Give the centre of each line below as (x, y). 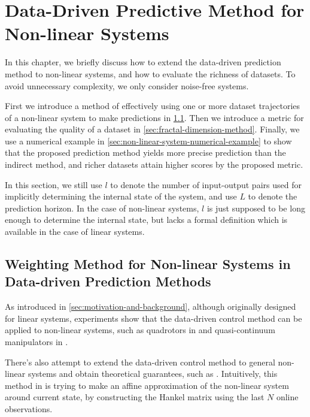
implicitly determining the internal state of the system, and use (121, 196)
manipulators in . (37, 342)
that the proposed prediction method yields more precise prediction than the (145, 152)
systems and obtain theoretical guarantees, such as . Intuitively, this (153, 374)
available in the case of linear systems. (75, 232)
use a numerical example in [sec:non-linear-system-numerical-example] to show (148, 140)
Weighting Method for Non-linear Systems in (148, 264)
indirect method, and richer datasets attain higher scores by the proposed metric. (154, 164)
